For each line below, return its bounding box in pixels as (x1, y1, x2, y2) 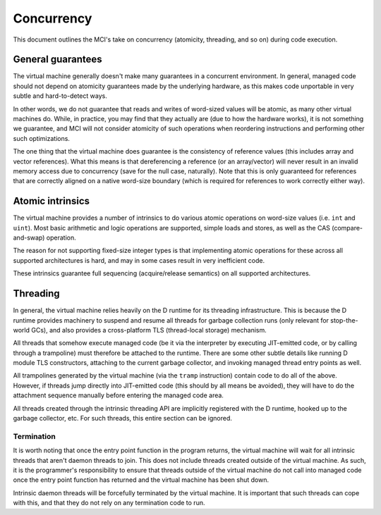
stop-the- (330, 316, 358, 324)
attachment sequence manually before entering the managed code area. (13, 391, 224, 399)
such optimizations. (13, 134, 71, 142)
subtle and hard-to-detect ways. (13, 92, 107, 100)
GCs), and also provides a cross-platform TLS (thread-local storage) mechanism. (30, 325, 267, 334)
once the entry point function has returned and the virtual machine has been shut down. (13, 476, 270, 484)
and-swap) (13, 233, 45, 242)
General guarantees (13, 54, 102, 66)
